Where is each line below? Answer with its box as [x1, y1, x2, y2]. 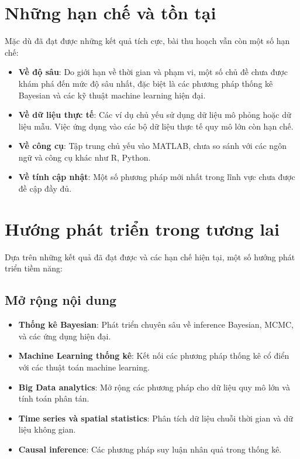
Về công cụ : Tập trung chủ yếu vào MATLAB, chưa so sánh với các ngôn [18, 140, 287, 152]
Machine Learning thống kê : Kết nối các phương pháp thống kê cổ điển [18, 349, 289, 362]
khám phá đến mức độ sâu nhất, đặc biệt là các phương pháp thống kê [18, 77, 273, 89]
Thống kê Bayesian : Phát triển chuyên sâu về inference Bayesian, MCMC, [18, 318, 294, 331]
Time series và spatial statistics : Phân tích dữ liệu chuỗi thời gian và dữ [18, 412, 293, 424]
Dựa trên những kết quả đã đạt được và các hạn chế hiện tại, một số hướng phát [5, 250, 295, 263]
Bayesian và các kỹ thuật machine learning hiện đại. [18, 89, 206, 101]
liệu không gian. [18, 423, 76, 436]
